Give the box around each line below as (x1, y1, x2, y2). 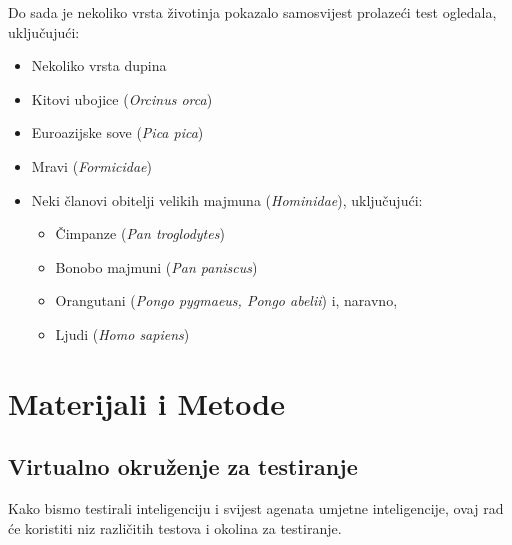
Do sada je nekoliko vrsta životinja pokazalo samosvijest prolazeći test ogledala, (8, 2, 497, 22)
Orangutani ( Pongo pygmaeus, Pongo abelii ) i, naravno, (55, 290, 398, 311)
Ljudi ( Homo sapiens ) (55, 323, 190, 344)
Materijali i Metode (8, 382, 285, 423)
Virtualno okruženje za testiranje (8, 451, 358, 482)
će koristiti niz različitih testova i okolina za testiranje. (8, 517, 342, 538)
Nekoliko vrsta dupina (31, 55, 167, 76)
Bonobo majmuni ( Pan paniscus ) (55, 256, 258, 277)
